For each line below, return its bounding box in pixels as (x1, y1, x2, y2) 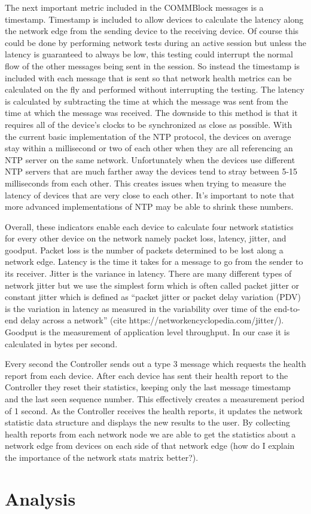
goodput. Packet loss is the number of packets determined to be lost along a (5, 243, 283, 256)
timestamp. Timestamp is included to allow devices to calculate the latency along (5, 13, 304, 25)
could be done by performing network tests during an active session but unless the (5, 36, 306, 48)
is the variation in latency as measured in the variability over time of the (5, 302, 272, 314)
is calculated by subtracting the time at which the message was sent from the (5, 94, 288, 107)
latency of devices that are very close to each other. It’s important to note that (5, 188, 295, 201)
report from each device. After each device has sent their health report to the (5, 369, 288, 381)
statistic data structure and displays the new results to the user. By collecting (5, 416, 290, 429)
